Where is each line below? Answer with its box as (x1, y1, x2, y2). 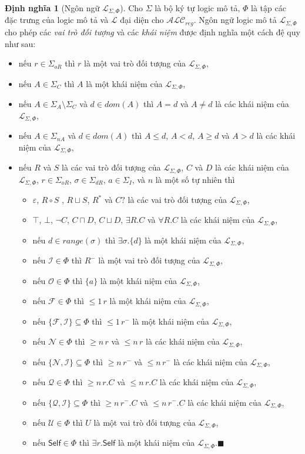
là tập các (251, 2, 286, 14)
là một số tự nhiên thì (155, 173, 235, 185)
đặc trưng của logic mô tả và (5, 14, 109, 26)
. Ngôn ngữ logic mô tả (193, 14, 277, 26)
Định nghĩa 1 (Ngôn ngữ (5, 2, 100, 14)
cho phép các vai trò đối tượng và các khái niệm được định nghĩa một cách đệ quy (5, 25, 300, 38)
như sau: (5, 37, 36, 49)
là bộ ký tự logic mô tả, (155, 2, 240, 14)
